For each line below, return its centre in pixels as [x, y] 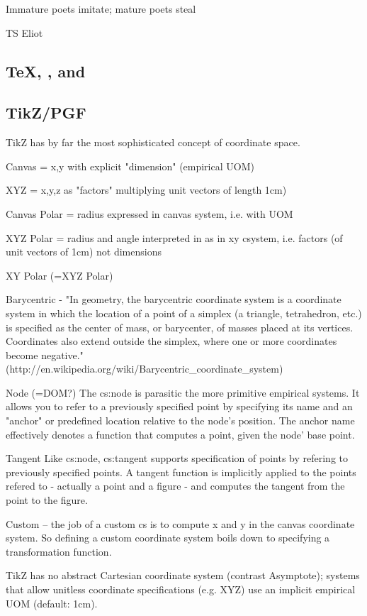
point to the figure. [47, 500]
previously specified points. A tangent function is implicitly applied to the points [181, 472]
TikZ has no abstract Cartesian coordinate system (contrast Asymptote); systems [183, 575]
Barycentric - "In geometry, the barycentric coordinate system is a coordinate [174, 299]
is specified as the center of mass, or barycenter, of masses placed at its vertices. [180, 327]
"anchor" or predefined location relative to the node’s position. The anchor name [180, 420]
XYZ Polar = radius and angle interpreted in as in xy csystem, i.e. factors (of [174, 237]
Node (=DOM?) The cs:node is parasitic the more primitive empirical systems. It [183, 392]
